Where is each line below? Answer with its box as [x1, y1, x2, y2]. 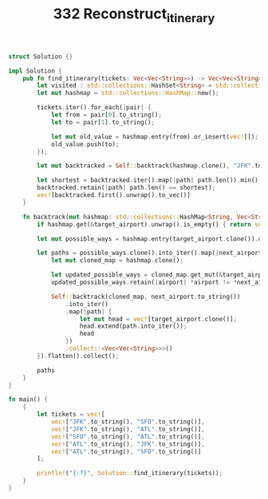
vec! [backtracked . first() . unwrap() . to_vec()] [37, 191, 191, 199]
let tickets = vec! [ [37, 411, 105, 418]
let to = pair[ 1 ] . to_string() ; [50, 118, 156, 126]
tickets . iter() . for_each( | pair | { [37, 104, 152, 112]
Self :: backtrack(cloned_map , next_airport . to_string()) [50, 293, 241, 301]
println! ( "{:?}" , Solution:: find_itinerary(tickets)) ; [37, 470, 223, 477]
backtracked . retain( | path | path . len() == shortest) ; [37, 184, 216, 192]
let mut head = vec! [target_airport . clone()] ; [79, 315, 238, 323]
